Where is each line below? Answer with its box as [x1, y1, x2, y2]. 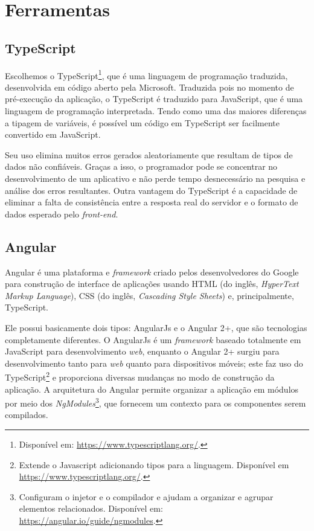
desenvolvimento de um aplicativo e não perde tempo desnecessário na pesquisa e [5, 172, 306, 184]
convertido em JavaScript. [5, 128, 101, 141]
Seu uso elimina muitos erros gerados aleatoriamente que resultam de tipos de [5, 148, 293, 161]
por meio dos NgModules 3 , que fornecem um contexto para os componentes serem [5, 395, 306, 409]
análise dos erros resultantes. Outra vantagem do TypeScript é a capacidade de [5, 184, 298, 196]
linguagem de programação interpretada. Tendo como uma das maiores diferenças [5, 105, 307, 117]
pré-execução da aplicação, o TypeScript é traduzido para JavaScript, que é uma [5, 92, 303, 105]
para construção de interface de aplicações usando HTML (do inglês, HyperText [5, 277, 299, 290]
